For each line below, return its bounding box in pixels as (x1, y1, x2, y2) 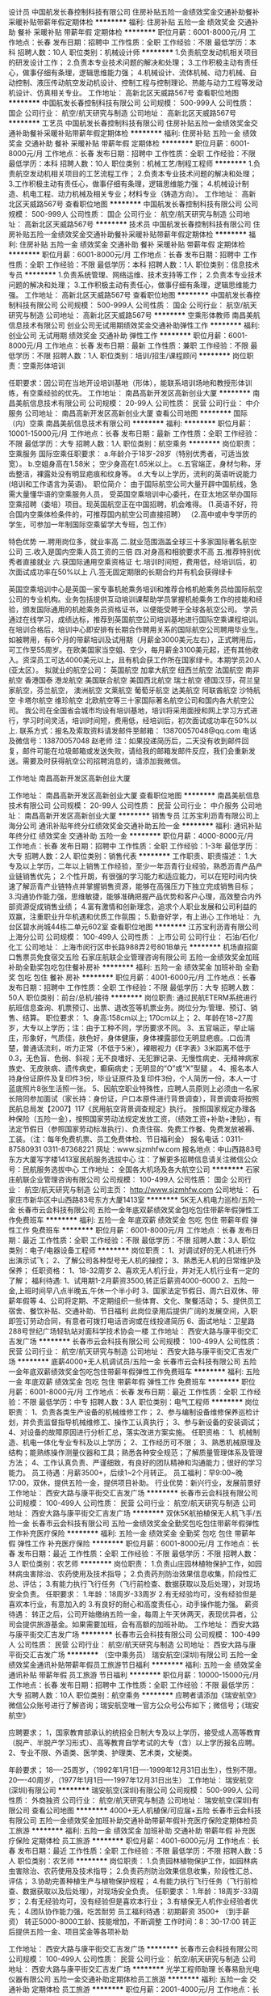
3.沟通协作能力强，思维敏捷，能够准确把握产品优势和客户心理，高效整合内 (8, 892, 256, 901)
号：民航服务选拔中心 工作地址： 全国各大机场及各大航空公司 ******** (8, 1165, 244, 1174)
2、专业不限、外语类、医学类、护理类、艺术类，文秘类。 (8, 1748, 197, 1757)
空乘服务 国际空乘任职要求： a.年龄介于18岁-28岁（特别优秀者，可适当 (8, 449, 243, 459)
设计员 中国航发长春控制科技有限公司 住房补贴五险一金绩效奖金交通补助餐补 (8, 7, 260, 16)
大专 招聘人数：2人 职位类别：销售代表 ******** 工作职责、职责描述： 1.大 (8, 852, 257, 861)
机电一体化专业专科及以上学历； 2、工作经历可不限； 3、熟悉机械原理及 (22, 1438, 262, 1447)
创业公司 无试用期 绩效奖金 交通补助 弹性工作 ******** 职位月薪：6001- (8, 331, 248, 340)
